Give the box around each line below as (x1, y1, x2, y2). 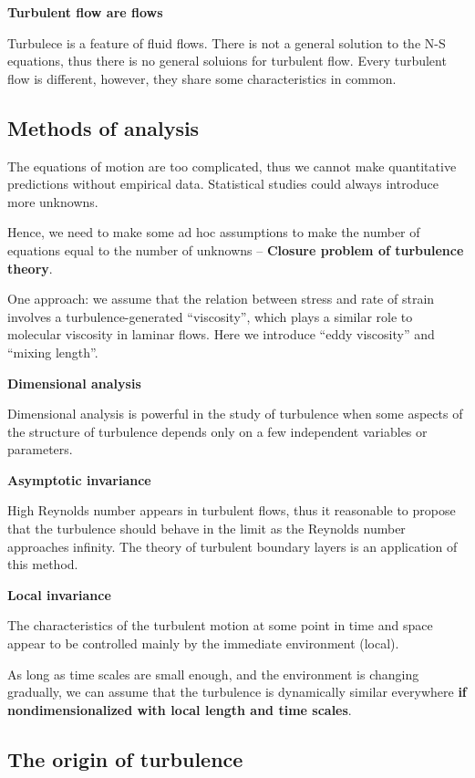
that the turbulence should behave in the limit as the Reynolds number (7, 519, 406, 538)
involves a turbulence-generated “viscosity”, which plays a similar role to (7, 306, 413, 326)
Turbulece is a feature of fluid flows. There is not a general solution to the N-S (7, 33, 446, 52)
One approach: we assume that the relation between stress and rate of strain (7, 289, 435, 308)
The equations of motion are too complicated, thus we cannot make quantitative (7, 156, 457, 175)
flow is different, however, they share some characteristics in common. (7, 68, 397, 88)
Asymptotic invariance (7, 470, 151, 489)
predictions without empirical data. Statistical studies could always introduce (7, 174, 439, 193)
